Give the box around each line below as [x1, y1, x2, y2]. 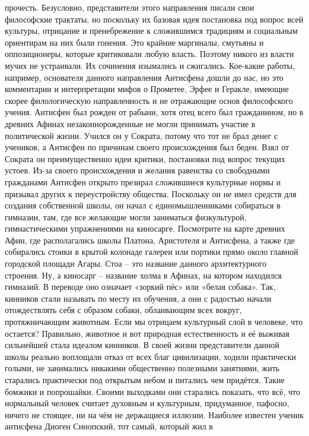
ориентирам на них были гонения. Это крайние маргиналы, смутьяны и [5, 36, 264, 48]
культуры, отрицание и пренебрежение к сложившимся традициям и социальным [5, 24, 298, 37]
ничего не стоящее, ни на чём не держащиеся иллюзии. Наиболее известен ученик [5, 408, 304, 421]
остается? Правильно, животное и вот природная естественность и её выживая [5, 327, 290, 339]
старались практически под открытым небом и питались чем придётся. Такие [5, 374, 285, 386]
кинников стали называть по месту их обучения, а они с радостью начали [5, 292, 272, 304]
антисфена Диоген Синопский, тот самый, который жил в [5, 420, 213, 432]
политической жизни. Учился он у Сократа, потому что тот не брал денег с [5, 129, 278, 141]
